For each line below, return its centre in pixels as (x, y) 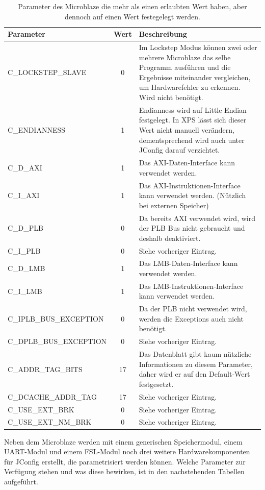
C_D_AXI (25, 167)
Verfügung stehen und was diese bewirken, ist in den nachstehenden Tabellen (124, 471)
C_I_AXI (24, 195)
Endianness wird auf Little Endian (193, 109)
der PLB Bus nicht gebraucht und (192, 228)
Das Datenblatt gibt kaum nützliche (195, 354)
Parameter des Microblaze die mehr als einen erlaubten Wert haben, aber (132, 6)
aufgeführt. (21, 481)
